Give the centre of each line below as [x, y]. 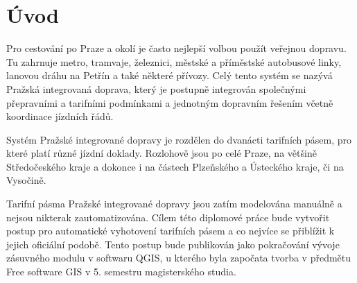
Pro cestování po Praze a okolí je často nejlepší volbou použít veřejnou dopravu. [176, 48]
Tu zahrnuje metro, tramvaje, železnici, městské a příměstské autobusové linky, [174, 61]
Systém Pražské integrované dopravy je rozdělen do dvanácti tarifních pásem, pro [179, 139]
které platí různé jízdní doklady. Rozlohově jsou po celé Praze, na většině [162, 153]
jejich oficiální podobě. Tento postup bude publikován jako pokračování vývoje [173, 244]
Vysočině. [26, 180]
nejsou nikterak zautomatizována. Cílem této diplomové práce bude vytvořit [168, 217]
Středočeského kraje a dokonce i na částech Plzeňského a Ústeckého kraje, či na [175, 166]
